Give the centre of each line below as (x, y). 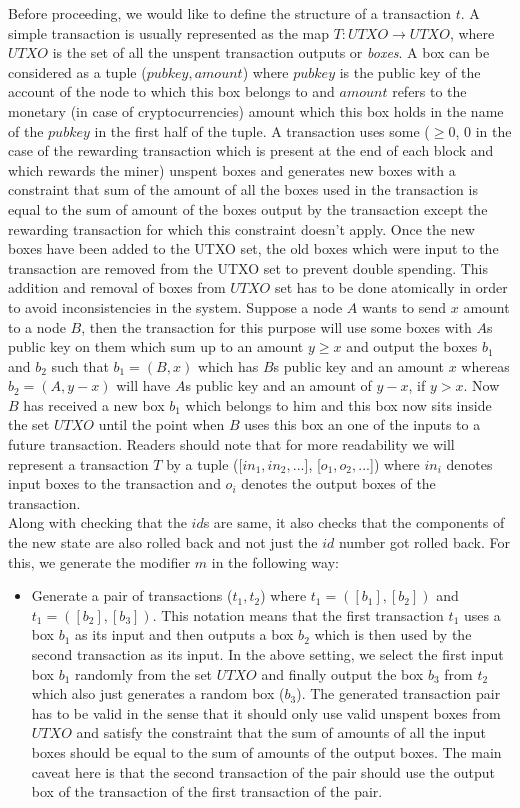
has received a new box (94, 404)
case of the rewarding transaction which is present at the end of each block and (251, 150)
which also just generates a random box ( (158, 693)
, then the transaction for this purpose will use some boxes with (276, 326)
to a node (37, 326)
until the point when (161, 424)
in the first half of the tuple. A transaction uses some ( (262, 130)
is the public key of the (410, 71)
